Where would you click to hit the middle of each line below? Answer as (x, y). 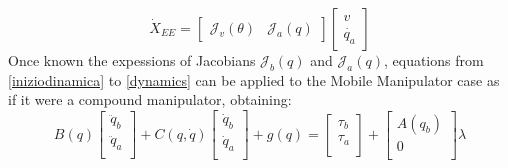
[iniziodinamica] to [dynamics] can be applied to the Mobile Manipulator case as (254, 79)
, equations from (433, 60)
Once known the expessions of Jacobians (132, 60)
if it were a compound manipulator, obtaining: (150, 99)
